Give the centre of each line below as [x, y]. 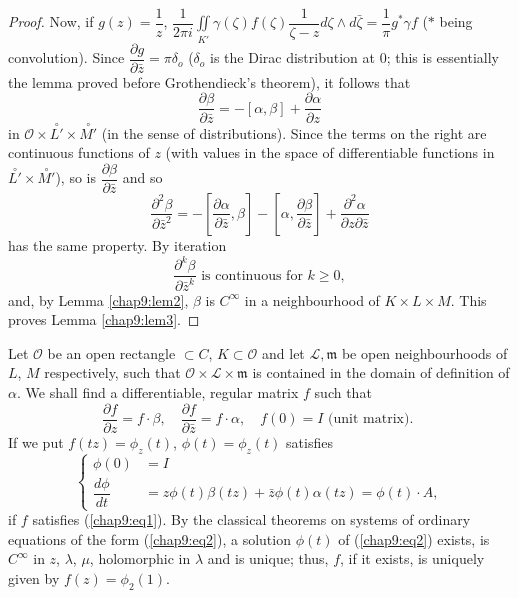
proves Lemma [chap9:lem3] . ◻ [104, 319]
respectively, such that [112, 372]
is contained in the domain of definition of [381, 372]
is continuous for [252, 275]
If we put [36, 441]
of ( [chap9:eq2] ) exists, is [414, 538]
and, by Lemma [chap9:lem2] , [98, 299]
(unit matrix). [371, 419]
